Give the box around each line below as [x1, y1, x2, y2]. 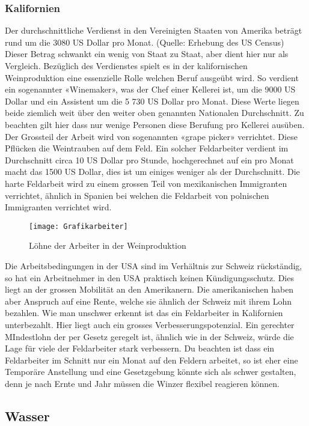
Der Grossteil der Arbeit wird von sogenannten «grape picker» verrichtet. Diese [5, 130, 298, 142]
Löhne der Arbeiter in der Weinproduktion [29, 239, 186, 252]
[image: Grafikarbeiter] [29, 222, 128, 231]
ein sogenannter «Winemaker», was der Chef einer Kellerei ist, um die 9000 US [5, 83, 296, 96]
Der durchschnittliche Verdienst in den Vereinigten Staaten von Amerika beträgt [5, 24, 302, 37]
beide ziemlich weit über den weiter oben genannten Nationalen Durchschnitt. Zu [5, 106, 304, 119]
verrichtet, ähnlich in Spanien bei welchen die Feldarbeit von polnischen [5, 189, 269, 201]
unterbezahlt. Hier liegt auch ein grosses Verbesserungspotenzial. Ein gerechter [5, 318, 295, 330]
